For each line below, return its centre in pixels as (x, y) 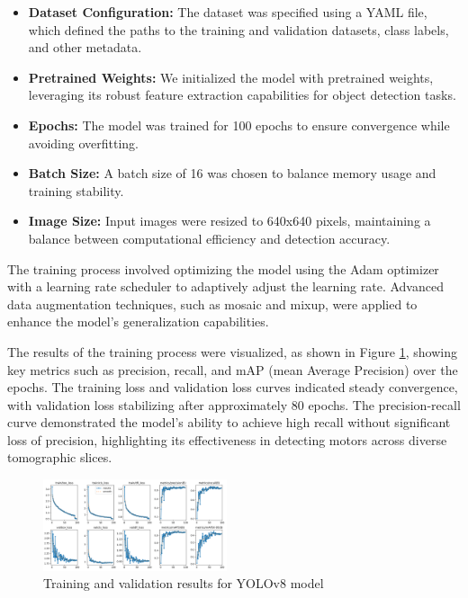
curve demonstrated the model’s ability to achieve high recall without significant (229, 422)
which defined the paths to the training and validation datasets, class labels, (238, 29)
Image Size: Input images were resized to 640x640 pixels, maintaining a (229, 221)
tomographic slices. (60, 457)
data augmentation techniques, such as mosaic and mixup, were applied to (212, 303)
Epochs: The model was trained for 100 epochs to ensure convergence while (239, 125)
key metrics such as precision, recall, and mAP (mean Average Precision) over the (233, 369)
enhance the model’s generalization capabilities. (138, 321)
